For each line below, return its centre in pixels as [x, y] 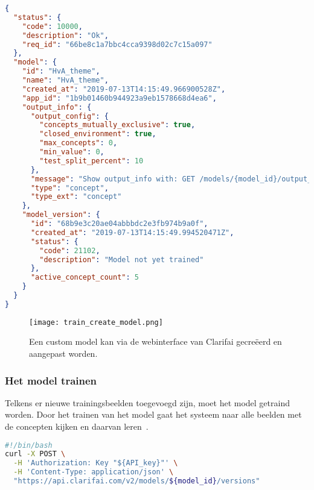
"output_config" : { [69, 116]
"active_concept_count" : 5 [85, 278]
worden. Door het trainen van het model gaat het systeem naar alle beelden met [153, 414]
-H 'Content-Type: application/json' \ [94, 472]
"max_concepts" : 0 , [78, 143]
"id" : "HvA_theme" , [61, 71]
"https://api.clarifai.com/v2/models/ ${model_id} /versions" [137, 481]
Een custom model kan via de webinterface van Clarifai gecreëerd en [155, 341]
